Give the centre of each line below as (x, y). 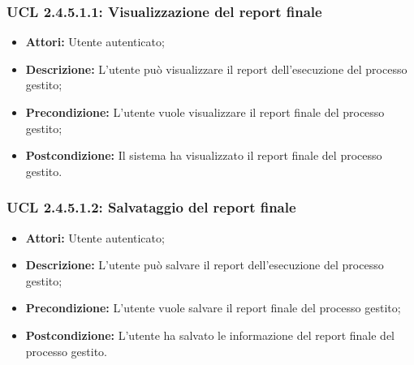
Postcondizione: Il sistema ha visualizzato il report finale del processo (204, 155)
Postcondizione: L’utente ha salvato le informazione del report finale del (210, 335)
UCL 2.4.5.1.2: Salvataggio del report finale (151, 207)
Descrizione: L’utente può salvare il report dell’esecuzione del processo (205, 265)
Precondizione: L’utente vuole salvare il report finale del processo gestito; (213, 308)
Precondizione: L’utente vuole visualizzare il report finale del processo (205, 112)
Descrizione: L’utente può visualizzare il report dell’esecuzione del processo (216, 69)
